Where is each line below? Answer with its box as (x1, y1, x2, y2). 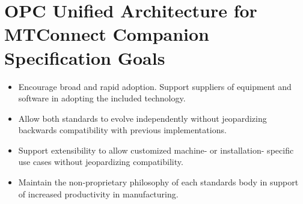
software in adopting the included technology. (18, 92, 186, 104)
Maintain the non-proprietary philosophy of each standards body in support (18, 176, 299, 188)
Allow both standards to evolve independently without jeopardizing (18, 112, 267, 124)
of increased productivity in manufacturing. (18, 187, 179, 200)
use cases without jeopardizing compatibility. (18, 155, 183, 168)
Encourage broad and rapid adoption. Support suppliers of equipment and (18, 80, 292, 92)
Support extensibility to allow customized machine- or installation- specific (18, 143, 294, 156)
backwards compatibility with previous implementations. (18, 124, 227, 136)
